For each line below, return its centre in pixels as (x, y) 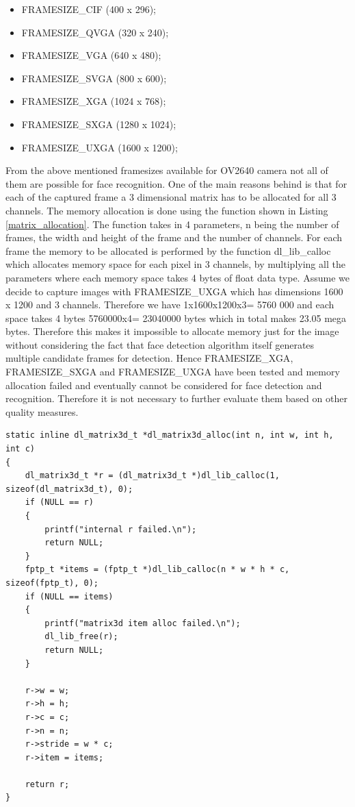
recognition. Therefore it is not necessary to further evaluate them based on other (176, 398)
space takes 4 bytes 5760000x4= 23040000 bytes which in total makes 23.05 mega (176, 318)
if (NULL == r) (59, 502)
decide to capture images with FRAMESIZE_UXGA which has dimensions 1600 (174, 291)
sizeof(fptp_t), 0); (52, 583)
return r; (47, 784)
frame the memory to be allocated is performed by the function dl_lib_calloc (168, 250)
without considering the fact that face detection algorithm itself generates (160, 344)
